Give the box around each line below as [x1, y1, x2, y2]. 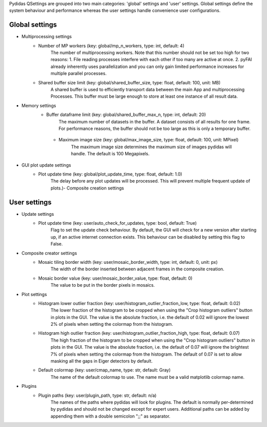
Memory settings [21, 102, 56, 109]
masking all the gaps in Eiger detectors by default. [50, 358, 153, 364]
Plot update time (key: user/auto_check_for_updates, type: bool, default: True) [38, 220, 197, 226]
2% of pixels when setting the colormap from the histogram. [50, 321, 173, 327]
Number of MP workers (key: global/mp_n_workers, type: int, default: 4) [38, 43, 185, 49]
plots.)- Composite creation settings [50, 185, 125, 191]
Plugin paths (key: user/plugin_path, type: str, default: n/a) [38, 392, 157, 398]
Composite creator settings [21, 250, 77, 256]
